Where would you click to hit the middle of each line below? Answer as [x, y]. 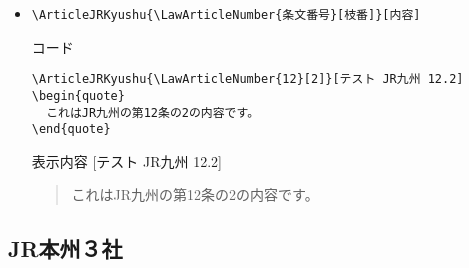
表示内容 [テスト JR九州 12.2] [126, 160]
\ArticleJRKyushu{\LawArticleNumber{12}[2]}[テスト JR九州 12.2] [247, 79]
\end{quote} [71, 129]
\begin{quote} [78, 95]
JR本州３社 [65, 248]
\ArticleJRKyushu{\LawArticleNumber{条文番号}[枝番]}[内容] [226, 15]
